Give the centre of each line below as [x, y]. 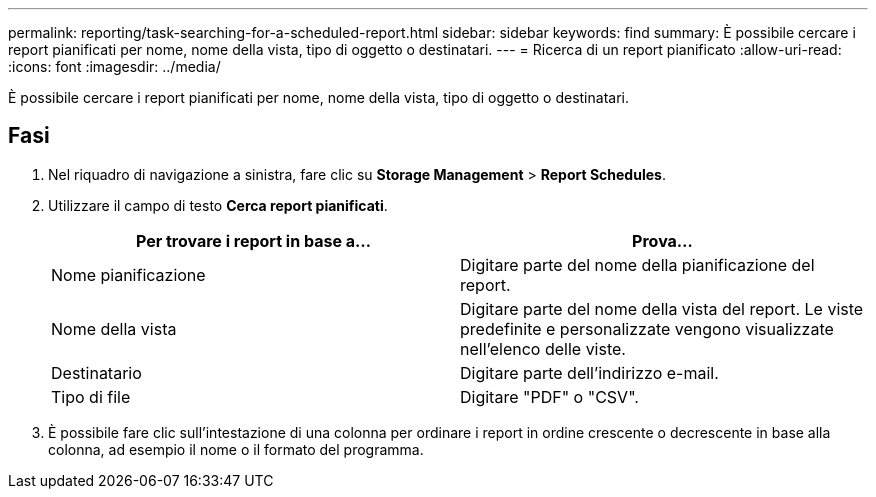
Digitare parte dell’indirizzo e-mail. [589, 372]
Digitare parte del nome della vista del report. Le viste [662, 308]
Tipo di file [91, 396]
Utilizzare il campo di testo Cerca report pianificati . [218, 205]
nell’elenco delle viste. [543, 348]
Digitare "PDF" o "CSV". [549, 396]
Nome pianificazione [128, 274]
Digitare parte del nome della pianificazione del [637, 264]
